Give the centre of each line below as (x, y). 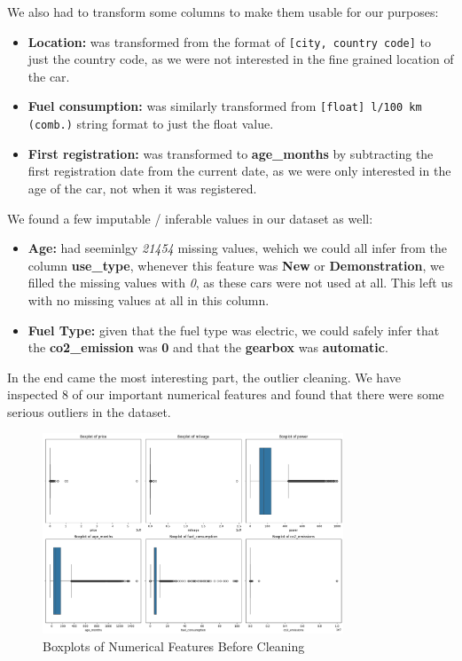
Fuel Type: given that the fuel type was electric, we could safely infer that (234, 330)
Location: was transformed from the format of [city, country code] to (230, 41)
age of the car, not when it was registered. (142, 188)
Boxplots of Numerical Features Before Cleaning (174, 645)
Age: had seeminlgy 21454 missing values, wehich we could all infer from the (238, 248)
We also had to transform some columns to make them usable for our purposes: (223, 12)
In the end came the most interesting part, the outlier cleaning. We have (204, 377)
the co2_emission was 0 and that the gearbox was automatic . (208, 347)
